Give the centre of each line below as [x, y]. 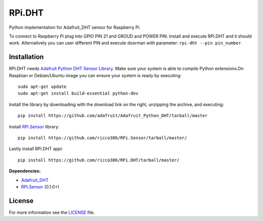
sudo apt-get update [42, 87]
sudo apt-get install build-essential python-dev [78, 93]
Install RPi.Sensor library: [34, 126]
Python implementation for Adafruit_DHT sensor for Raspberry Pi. [75, 27]
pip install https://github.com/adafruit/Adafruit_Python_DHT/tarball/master [113, 116]
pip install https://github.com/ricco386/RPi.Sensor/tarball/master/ [103, 138]
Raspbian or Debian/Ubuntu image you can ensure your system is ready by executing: [95, 75]
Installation [26, 57]
